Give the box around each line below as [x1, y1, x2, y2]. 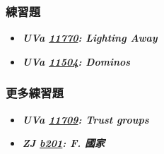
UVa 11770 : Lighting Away [22, 30, 158, 45]
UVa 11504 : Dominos [22, 54, 131, 69]
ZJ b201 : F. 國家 [22, 136, 105, 150]
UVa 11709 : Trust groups [22, 112, 149, 126]
